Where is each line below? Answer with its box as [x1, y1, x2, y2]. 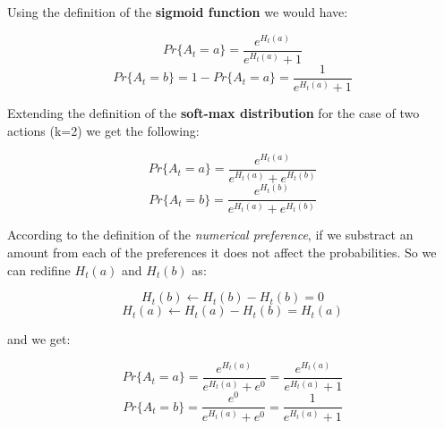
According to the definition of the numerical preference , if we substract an [7, 225, 414, 244]
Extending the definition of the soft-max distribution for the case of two [7, 104, 420, 122]
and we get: [7, 330, 71, 349]
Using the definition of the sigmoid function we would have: [7, 3, 348, 21]
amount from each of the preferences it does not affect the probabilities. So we [7, 243, 437, 262]
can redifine [7, 260, 71, 279]
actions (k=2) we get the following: [7, 122, 200, 140]
